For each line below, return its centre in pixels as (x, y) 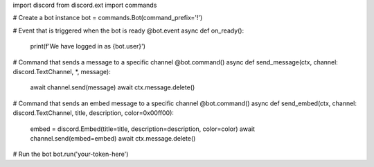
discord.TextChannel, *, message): (62, 71)
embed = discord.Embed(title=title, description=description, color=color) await (143, 129)
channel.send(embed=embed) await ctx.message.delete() (113, 138)
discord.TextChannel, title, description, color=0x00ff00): (93, 113)
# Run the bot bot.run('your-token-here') (71, 154)
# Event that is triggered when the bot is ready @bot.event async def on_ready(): (128, 30)
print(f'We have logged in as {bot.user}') (88, 46)
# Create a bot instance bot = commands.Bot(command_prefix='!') (108, 18)
